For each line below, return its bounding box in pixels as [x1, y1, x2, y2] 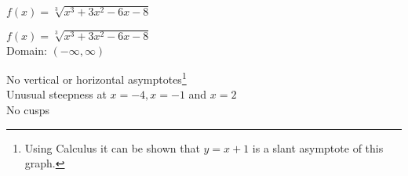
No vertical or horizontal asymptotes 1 [6, 69, 187, 87]
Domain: [6, 41, 47, 58]
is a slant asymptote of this [252, 139, 384, 156]
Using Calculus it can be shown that [24, 139, 200, 156]
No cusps [6, 102, 49, 118]
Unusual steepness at [6, 86, 107, 102]
